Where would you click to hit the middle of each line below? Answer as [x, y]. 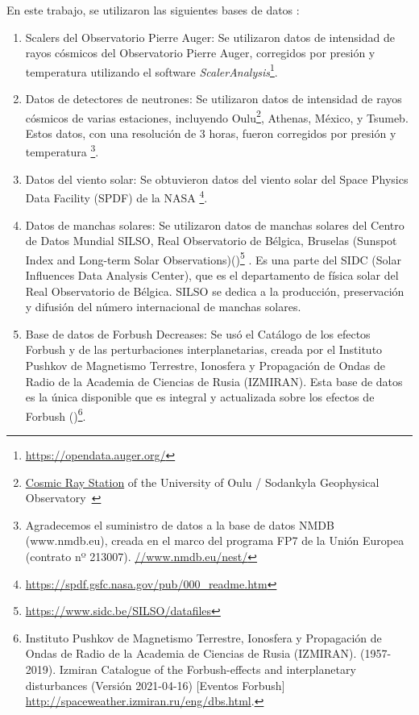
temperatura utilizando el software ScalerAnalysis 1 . [151, 70]
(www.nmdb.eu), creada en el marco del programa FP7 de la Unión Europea [215, 540]
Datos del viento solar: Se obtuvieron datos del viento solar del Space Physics [217, 179]
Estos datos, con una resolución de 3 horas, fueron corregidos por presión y [211, 133]
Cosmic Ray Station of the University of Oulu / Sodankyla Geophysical [202, 482]
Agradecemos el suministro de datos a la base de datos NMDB [180, 524]
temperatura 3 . [62, 151]
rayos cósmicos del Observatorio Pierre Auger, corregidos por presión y [200, 53]
